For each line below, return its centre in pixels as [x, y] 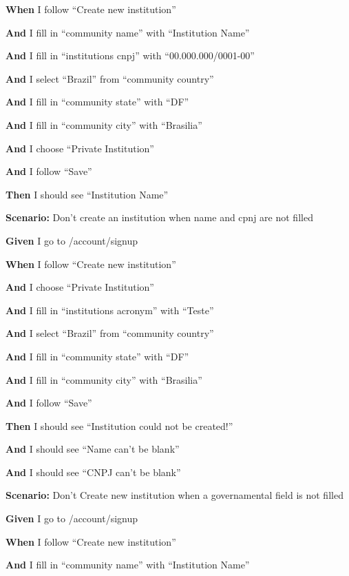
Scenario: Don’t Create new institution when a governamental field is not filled [174, 495]
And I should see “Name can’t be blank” [93, 449]
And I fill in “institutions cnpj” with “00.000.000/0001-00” [130, 55]
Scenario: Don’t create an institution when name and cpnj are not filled [159, 217]
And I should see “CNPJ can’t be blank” [93, 472]
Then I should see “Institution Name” [87, 194]
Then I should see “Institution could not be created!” [119, 425]
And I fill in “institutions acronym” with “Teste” [110, 310]
